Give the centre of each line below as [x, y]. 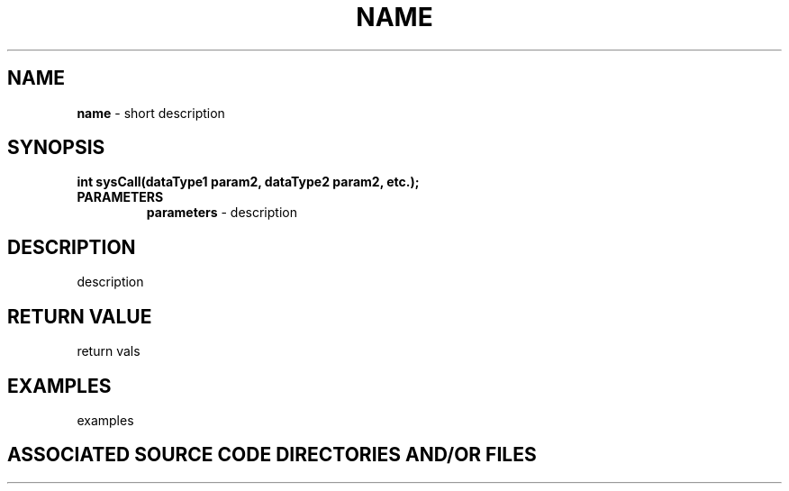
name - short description [151, 113]
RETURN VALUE [80, 316]
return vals [109, 351]
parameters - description [222, 213]
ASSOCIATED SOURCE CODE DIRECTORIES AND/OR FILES [272, 455]
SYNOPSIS [56, 148]
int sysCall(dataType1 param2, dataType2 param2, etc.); [248, 182]
